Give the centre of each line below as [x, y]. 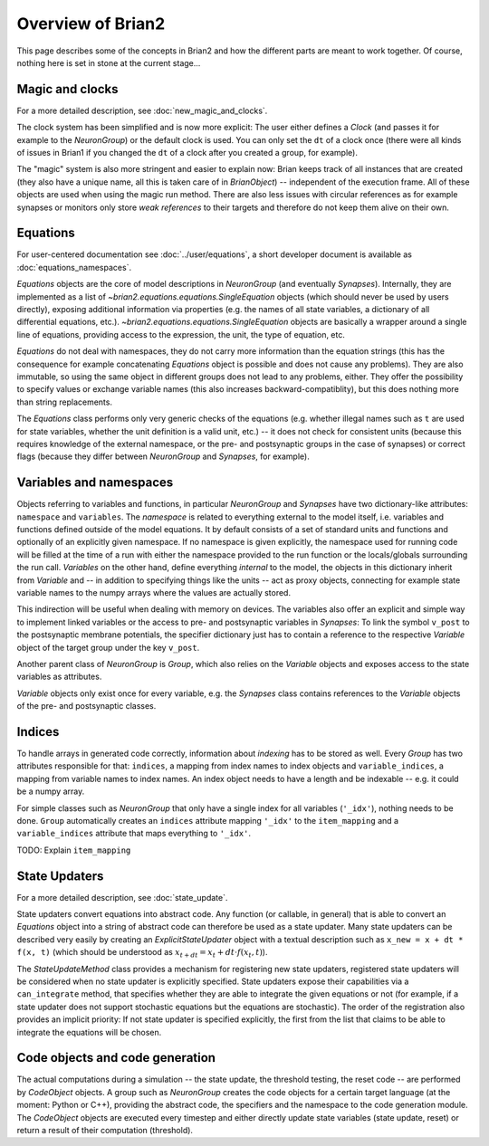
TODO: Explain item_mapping [74, 850]
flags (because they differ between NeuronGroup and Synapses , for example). [163, 456]
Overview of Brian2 [91, 24]
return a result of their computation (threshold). [105, 1131]
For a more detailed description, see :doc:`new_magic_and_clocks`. [142, 110]
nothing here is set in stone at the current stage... [109, 62]
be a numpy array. [51, 791]
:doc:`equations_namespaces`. [74, 267]
